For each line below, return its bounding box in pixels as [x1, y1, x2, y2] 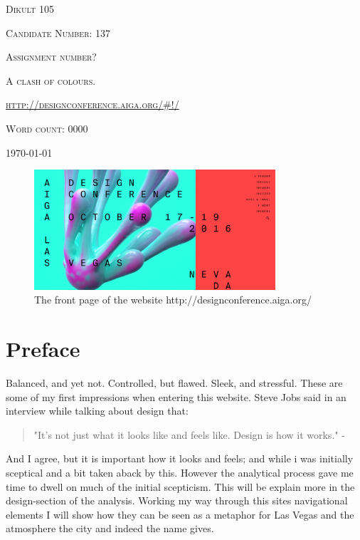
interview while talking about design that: [6, 403, 189, 418]
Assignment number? [6, 49, 97, 64]
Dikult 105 [6, 1, 54, 16]
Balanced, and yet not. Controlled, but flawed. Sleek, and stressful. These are [6, 375, 343, 390]
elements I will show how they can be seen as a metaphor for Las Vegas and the [6, 507, 354, 521]
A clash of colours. [6, 73, 96, 88]
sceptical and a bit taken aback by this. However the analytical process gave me [6, 465, 354, 480]
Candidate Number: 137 [6, 25, 111, 40]
